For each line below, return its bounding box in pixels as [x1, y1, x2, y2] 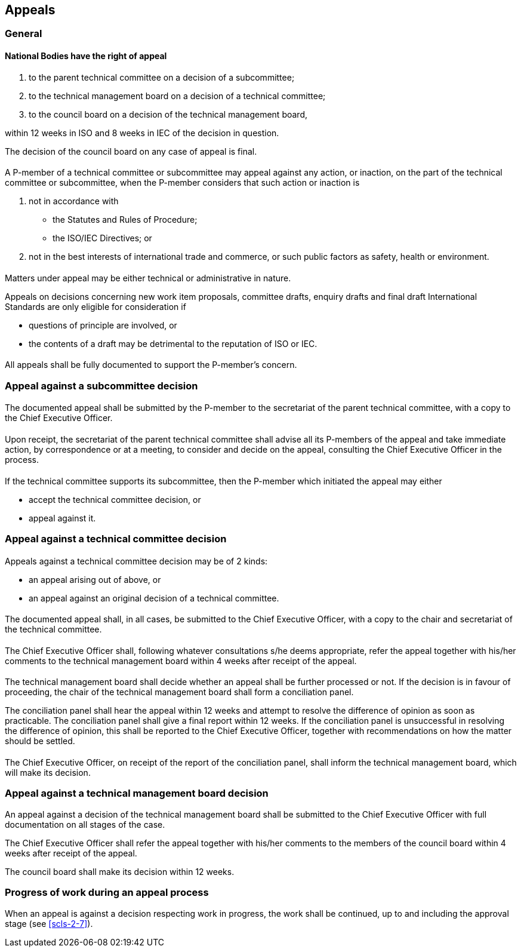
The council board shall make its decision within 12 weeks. [5, 866, 235, 877]
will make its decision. [5, 767, 91, 778]
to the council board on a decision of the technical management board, [29, 109, 307, 119]
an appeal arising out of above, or [29, 574, 161, 585]
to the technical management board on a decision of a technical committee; [29, 90, 326, 101]
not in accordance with [29, 196, 119, 207]
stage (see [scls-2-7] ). [5, 918, 93, 929]
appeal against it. [29, 512, 96, 523]
